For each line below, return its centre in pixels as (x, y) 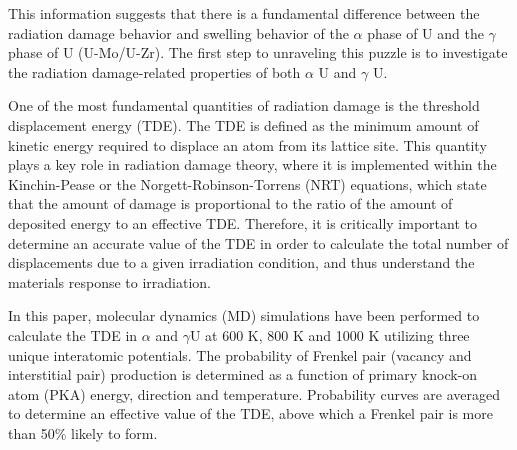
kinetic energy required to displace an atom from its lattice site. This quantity (247, 144)
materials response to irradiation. (110, 281)
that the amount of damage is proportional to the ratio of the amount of (230, 203)
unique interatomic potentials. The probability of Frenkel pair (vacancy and (240, 354)
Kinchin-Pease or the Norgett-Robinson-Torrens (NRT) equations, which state (247, 183)
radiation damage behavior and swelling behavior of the (178, 32)
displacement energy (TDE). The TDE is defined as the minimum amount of (243, 124)
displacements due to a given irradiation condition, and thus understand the (241, 262)
